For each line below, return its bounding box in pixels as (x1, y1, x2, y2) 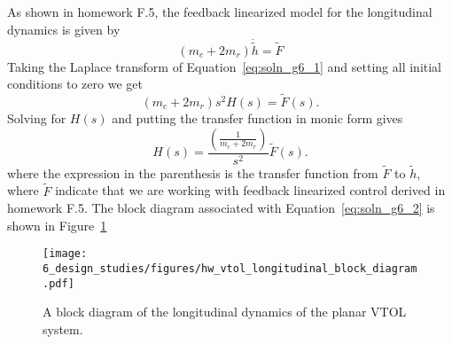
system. (43, 320, 83, 339)
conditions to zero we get (7, 74, 143, 93)
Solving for (7, 109, 66, 128)
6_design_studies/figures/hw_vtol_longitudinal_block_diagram (43, 262, 417, 276)
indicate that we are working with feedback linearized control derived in (55, 181, 446, 199)
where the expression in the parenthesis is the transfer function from (7, 163, 378, 182)
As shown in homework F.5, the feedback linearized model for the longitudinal (7, 3, 433, 20)
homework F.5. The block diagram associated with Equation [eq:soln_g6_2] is (7, 199, 435, 217)
